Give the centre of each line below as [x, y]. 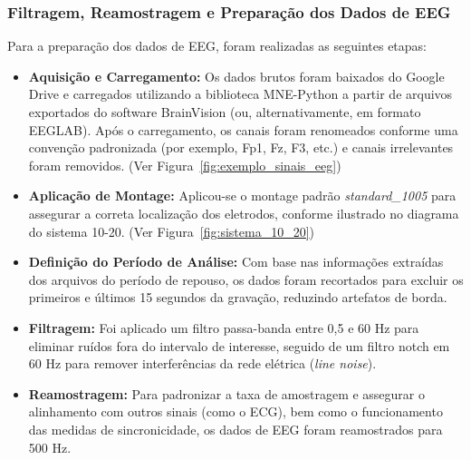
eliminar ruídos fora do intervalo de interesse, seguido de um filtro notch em [239, 345]
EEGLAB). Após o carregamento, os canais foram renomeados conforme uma [243, 129]
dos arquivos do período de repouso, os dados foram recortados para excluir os [246, 279]
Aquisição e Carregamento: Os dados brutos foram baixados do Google [236, 76]
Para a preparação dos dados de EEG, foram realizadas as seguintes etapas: [217, 46]
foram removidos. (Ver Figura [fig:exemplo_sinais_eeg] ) [185, 165]
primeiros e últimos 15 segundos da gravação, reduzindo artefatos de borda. [238, 297]
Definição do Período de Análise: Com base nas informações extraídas [236, 262]
